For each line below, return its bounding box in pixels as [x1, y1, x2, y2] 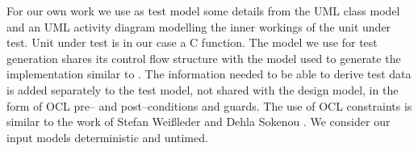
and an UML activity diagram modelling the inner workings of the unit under [6, 18, 391, 35]
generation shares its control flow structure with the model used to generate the [6, 49, 401, 66]
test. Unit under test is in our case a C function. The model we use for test [6, 34, 378, 51]
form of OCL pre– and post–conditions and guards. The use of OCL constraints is [6, 97, 412, 114]
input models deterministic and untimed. [6, 128, 208, 145]
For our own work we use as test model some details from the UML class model [6, 2, 400, 19]
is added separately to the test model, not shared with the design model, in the [6, 81, 399, 98]
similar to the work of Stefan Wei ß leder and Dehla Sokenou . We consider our [6, 113, 391, 130]
